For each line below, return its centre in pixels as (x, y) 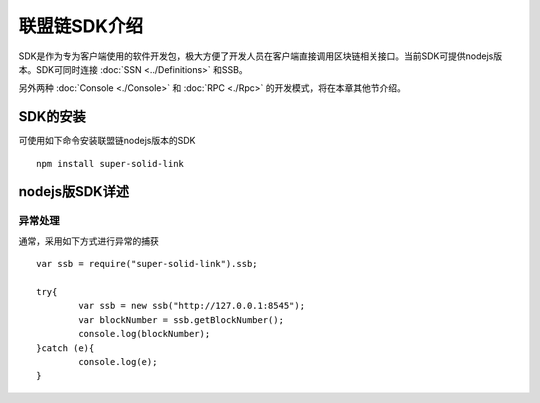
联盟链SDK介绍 (81, 26)
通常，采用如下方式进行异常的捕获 (88, 241)
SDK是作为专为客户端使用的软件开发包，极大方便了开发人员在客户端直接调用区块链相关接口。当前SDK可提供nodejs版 (260, 56)
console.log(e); (118, 361)
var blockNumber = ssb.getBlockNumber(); (181, 319)
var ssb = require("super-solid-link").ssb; (147, 264)
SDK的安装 (52, 116)
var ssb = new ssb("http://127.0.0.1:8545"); (191, 306)
